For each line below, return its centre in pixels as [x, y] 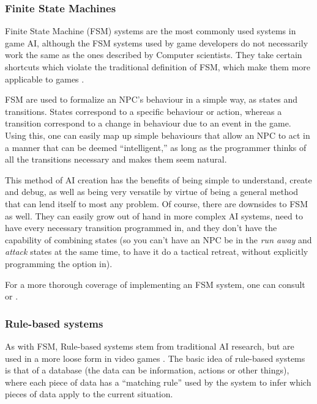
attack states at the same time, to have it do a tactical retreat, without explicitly [157, 252]
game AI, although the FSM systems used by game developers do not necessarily [157, 42]
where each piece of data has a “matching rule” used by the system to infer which [158, 382]
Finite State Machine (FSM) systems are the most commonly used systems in [151, 31]
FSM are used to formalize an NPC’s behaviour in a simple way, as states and [151, 99]
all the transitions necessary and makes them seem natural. [116, 159]
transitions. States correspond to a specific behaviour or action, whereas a [144, 111]
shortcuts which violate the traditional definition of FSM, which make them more [158, 67]
